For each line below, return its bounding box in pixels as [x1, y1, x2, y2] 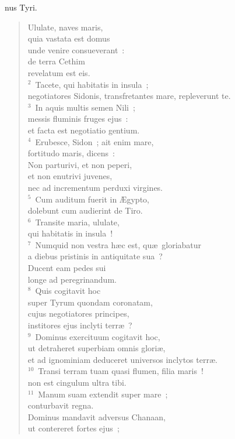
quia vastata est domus [27, 32, 110, 44]
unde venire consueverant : [27, 43, 125, 56]
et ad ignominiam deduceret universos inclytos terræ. [27, 353, 218, 365]
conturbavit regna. [27, 399, 94, 411]
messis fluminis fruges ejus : [27, 112, 128, 125]
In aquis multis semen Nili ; [35, 101, 135, 113]
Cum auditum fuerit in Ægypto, [35, 193, 149, 205]
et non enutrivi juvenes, [27, 170, 113, 182]
